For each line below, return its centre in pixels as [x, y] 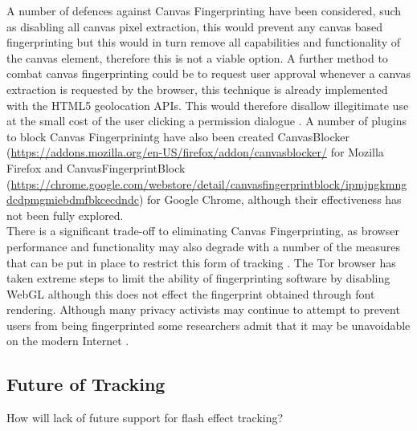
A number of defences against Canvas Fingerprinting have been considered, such [204, 10]
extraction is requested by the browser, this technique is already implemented [197, 89]
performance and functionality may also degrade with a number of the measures [204, 246]
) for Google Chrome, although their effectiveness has [270, 199]
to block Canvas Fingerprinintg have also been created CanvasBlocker [178, 136]
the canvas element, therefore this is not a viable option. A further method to [197, 57]
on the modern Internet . [68, 341]
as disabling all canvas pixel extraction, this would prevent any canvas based [194, 26]
